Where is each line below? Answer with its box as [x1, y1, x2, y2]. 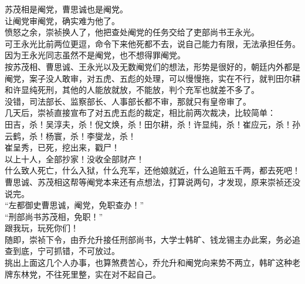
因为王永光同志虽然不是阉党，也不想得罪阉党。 [5, 49, 185, 61]
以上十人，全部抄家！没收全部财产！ [5, 152, 144, 165]
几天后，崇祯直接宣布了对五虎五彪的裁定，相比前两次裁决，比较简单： [5, 106, 276, 119]
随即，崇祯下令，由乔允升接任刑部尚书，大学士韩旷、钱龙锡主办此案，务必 [5, 233, 292, 245]
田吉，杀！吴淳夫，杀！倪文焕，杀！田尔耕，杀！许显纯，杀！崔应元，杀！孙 [5, 118, 300, 130]
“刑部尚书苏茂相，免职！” [5, 210, 103, 222]
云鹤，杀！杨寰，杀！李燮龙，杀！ [5, 129, 136, 142]
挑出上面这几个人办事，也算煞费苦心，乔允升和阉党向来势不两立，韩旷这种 [5, 256, 292, 269]
